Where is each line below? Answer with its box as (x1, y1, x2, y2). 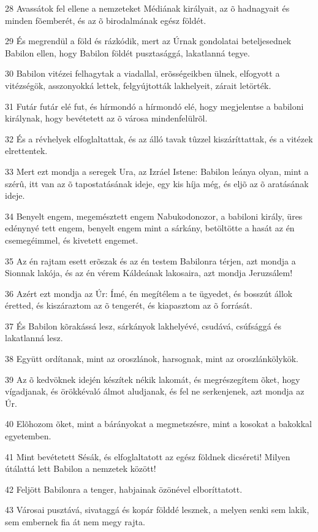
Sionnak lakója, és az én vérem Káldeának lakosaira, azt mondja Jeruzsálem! (5, 266, 293, 279)
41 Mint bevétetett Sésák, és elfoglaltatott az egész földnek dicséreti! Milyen (5, 450, 290, 463)
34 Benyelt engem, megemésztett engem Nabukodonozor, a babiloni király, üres (5, 209, 303, 222)
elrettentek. (5, 144, 48, 157)
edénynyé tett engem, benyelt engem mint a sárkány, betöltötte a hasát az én (5, 222, 295, 234)
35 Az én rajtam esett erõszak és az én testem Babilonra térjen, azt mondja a (5, 254, 296, 267)
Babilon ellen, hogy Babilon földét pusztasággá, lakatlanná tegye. (5, 46, 250, 59)
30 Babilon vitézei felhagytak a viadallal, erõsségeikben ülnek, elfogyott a (5, 67, 280, 80)
